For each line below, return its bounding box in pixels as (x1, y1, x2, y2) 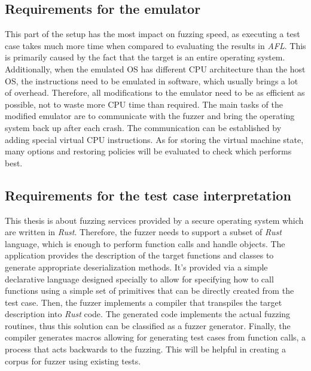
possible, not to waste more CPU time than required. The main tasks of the (5, 98, 283, 110)
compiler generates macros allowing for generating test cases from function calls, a (5, 331, 306, 343)
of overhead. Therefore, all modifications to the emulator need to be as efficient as (5, 86, 305, 99)
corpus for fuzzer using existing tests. (5, 354, 141, 367)
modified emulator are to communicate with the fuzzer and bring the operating (5, 110, 295, 122)
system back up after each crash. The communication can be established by (5, 121, 282, 133)
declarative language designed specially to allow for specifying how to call (5, 272, 274, 285)
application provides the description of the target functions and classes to (5, 249, 274, 261)
